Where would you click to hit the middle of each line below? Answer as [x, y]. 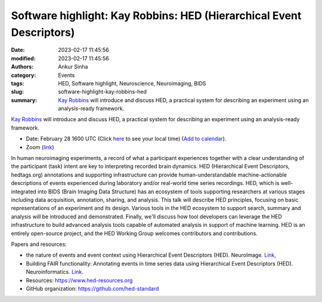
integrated [24, 192]
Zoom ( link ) [40, 147]
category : [24, 75]
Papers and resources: [39, 244]
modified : [23, 58]
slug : [17, 92]
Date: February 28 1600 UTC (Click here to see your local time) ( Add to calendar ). [126, 139]
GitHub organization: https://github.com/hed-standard [92, 288]
